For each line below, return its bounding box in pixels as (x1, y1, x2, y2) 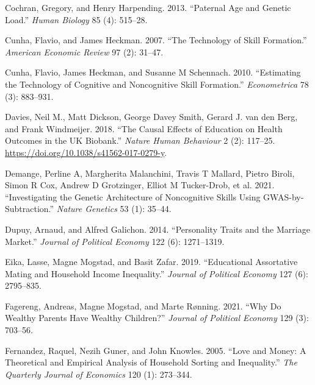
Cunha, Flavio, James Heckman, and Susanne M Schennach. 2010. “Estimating (5, 66, 301, 79)
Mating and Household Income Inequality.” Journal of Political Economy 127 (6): (5, 267, 308, 280)
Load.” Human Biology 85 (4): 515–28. (5, 13, 148, 26)
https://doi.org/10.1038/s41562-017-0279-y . (5, 146, 167, 158)
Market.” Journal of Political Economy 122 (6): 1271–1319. (5, 235, 225, 247)
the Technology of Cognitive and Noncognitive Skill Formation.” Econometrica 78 (5, 77, 309, 90)
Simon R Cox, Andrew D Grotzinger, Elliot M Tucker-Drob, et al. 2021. (5, 178, 275, 191)
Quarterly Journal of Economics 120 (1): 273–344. (5, 367, 192, 380)
